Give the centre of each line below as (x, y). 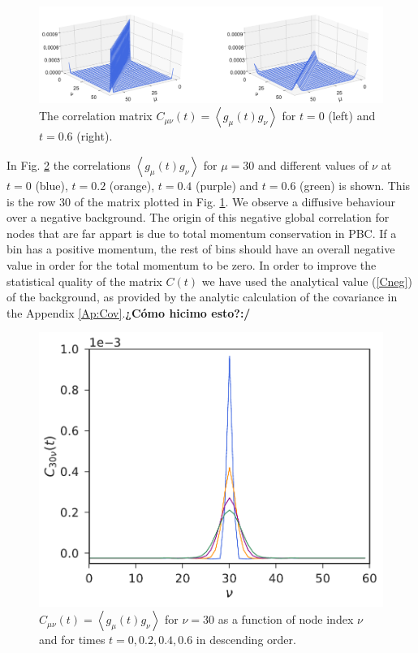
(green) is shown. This (355, 186)
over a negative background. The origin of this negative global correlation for (198, 217)
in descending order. (246, 640)
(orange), (132, 186)
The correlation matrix (96, 116)
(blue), (52, 186)
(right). (95, 136)
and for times (72, 640)
